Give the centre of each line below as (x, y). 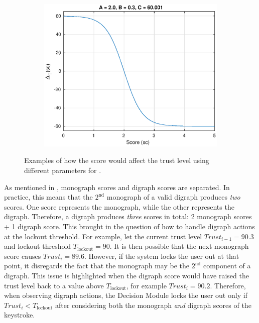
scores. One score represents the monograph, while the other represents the (119, 206)
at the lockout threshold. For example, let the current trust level (103, 236)
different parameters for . (63, 170)
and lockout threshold (38, 246)
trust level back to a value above (54, 285)
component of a (227, 266)
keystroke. (20, 315)
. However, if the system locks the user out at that (162, 256)
